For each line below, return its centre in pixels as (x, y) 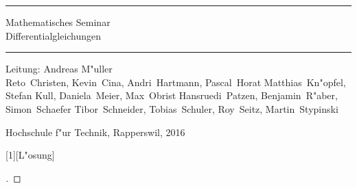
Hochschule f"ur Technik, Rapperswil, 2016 (95, 132)
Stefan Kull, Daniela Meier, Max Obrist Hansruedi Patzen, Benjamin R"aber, (172, 95)
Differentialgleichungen (54, 35)
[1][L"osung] (30, 155)
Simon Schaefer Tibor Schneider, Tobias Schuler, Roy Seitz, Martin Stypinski (172, 108)
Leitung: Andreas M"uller (59, 69)
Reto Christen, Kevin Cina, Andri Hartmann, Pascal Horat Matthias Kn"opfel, (176, 82)
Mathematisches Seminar (58, 22)
